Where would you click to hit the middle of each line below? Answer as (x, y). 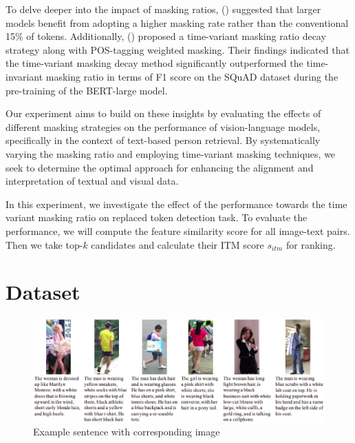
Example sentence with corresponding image (127, 432)
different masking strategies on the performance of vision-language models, (163, 126)
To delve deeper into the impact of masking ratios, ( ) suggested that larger (163, 9)
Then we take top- (44, 244)
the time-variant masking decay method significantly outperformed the (154, 63)
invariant (24, 76)
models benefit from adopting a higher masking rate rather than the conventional (177, 22)
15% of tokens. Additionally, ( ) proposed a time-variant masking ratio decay (166, 36)
